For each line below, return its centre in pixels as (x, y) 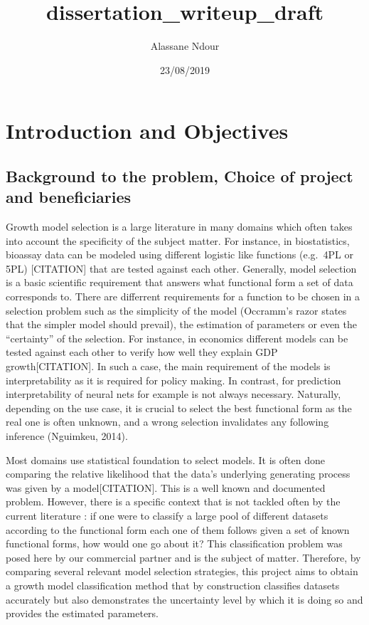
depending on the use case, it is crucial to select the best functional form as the (179, 408)
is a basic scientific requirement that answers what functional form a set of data (180, 282)
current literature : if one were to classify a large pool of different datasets (167, 515)
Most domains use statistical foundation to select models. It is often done (165, 459)
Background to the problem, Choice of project (180, 175)
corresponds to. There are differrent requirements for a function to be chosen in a (183, 296)
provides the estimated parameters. (82, 613)
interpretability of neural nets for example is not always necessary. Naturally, (173, 394)
